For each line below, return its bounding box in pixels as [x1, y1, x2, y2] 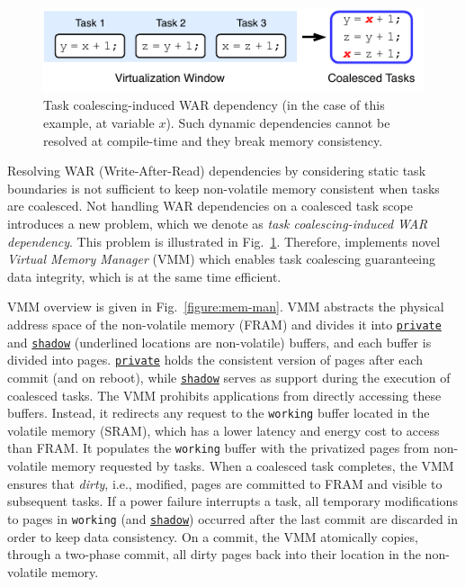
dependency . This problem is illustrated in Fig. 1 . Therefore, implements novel [7, 231, 441, 250]
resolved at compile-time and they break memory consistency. [43, 131, 383, 149]
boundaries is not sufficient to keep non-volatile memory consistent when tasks [7, 178, 440, 197]
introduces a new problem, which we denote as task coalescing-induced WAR [7, 214, 428, 233]
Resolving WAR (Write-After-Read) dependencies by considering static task [7, 161, 426, 180]
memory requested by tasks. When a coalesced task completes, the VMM [50, 456, 454, 475]
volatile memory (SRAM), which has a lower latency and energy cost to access [7, 420, 440, 439]
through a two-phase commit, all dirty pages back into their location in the [7, 545, 421, 564]
